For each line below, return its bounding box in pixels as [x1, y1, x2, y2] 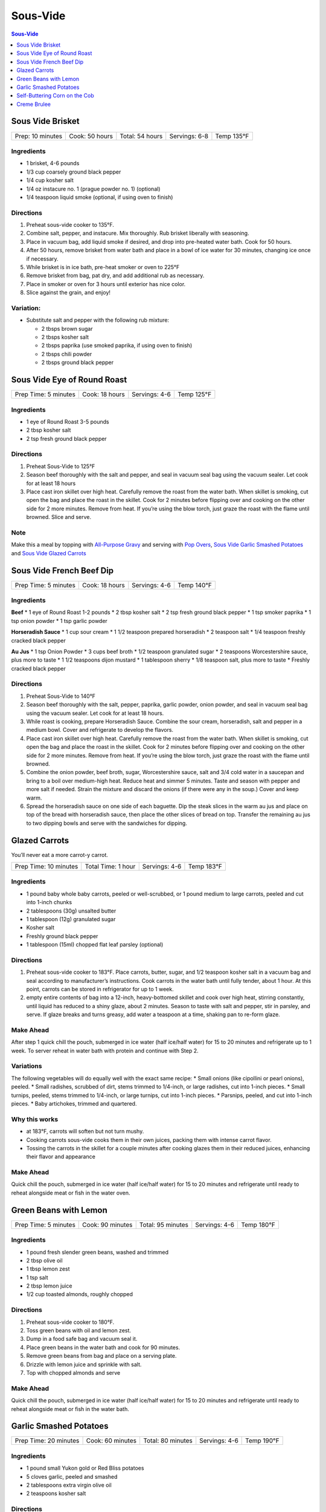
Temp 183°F [188, 862, 223, 870]
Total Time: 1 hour [85, 862, 136, 870]
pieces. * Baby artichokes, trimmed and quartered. [11, 1100, 137, 1107]
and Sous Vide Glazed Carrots [11, 549, 87, 556]
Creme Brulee [16, 100, 51, 108]
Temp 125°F [177, 390, 212, 399]
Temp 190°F [245, 1436, 280, 1445]
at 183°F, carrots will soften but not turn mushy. [26, 1128, 144, 1135]
